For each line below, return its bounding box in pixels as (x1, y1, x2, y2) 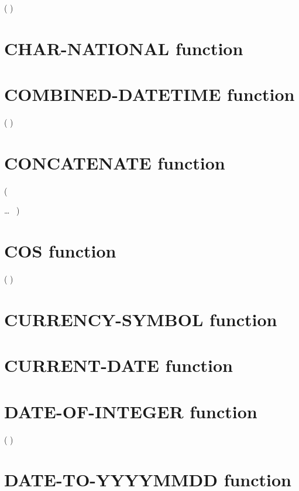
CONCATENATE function (4, 150, 225, 174)
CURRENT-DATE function (4, 353, 233, 377)
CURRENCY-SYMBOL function (4, 307, 277, 331)
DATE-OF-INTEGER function (4, 399, 257, 423)
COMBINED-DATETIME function (4, 82, 295, 106)
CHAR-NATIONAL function (4, 36, 243, 60)
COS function (4, 239, 116, 263)
